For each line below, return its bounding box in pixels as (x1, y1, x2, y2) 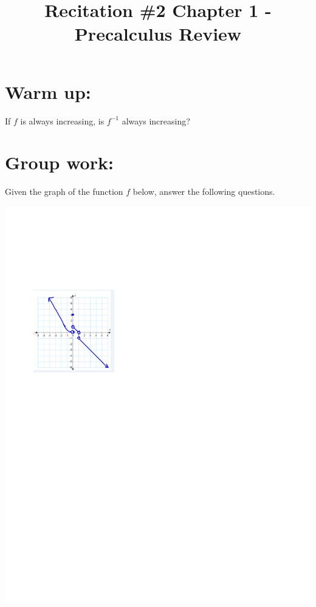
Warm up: (5, 79, 91, 104)
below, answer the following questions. (132, 185, 275, 198)
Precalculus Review (74, 21, 242, 46)
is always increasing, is (20, 114, 105, 127)
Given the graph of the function (5, 185, 123, 198)
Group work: (5, 150, 114, 175)
